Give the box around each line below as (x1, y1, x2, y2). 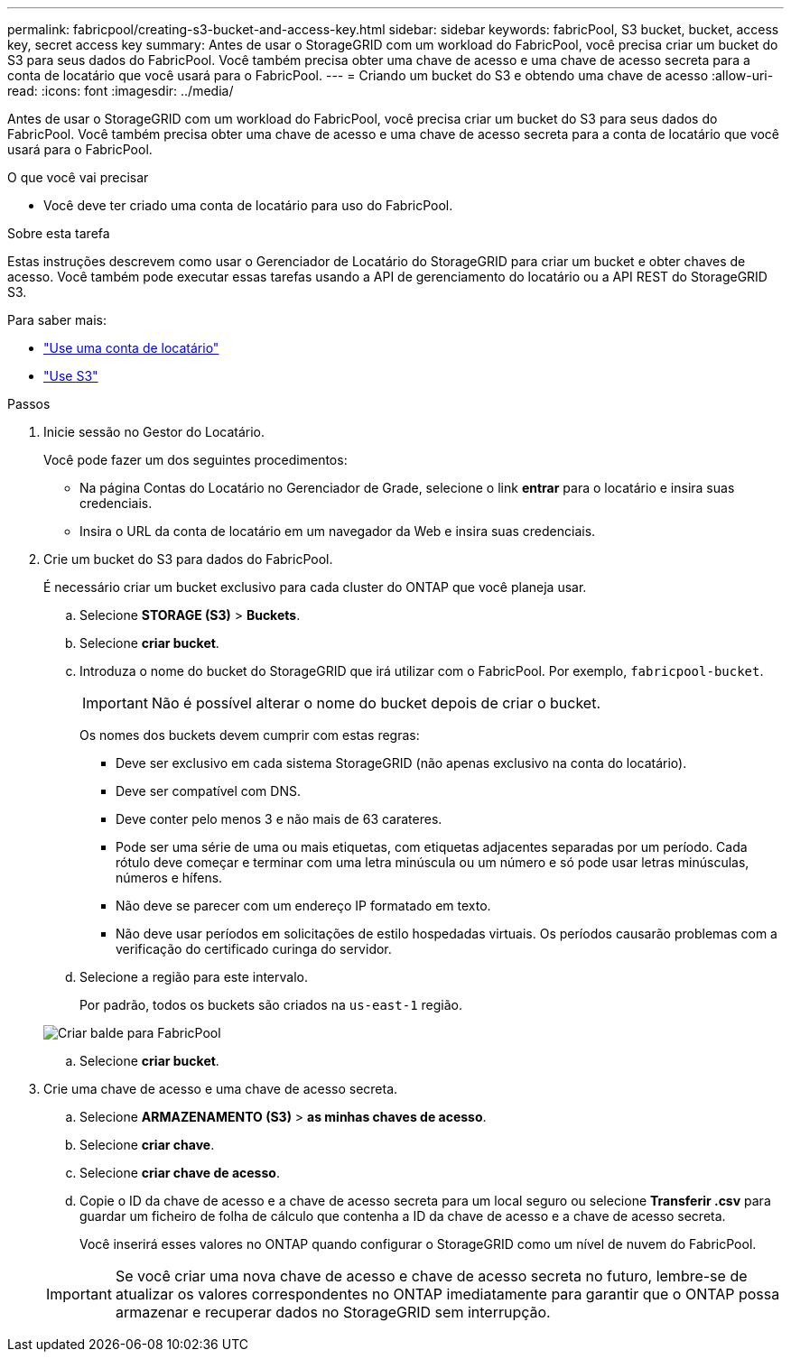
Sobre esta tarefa (7, 226, 110, 241)
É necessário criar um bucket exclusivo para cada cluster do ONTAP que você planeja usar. (43, 579, 587, 595)
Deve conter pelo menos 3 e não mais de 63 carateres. (116, 811, 442, 827)
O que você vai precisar (7, 170, 149, 185)
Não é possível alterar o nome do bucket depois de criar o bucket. (151, 694, 601, 712)
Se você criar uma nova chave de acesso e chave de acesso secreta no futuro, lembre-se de (115, 1267, 748, 1285)
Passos (7, 396, 51, 411)
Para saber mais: (7, 312, 107, 328)
